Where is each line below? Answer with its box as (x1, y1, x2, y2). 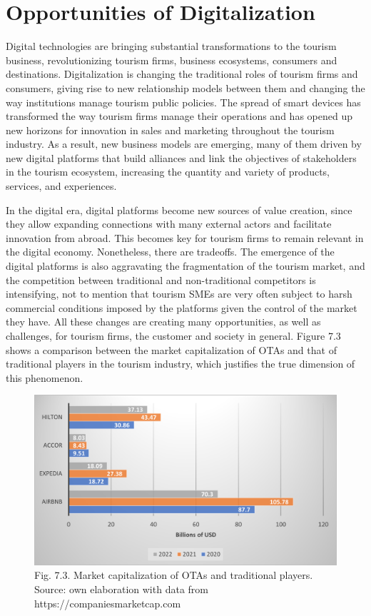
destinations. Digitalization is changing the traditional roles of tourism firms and (6, 66, 358, 81)
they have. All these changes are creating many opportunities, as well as (6, 314, 321, 329)
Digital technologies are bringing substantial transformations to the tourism (6, 39, 337, 54)
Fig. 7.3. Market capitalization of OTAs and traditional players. (34, 567, 313, 582)
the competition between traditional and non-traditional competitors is (6, 272, 316, 287)
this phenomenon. (6, 370, 83, 385)
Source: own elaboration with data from (34, 582, 208, 597)
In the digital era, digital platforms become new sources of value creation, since (6, 202, 352, 217)
